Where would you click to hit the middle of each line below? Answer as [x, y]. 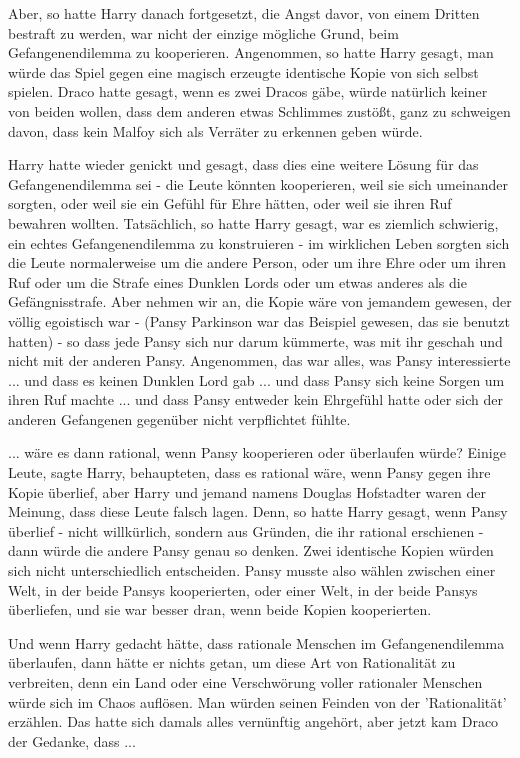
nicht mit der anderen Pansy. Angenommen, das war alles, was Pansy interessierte [259, 360]
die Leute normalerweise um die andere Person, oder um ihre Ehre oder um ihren [257, 262]
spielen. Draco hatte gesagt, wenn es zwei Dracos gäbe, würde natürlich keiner [248, 91]
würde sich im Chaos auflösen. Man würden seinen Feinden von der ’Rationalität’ [257, 701]
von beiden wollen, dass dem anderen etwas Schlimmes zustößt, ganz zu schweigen [259, 110]
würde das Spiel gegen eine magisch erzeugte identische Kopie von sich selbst [243, 71]
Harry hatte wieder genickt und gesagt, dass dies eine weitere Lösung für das [243, 164]
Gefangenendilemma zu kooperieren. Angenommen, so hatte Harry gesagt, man [251, 52]
